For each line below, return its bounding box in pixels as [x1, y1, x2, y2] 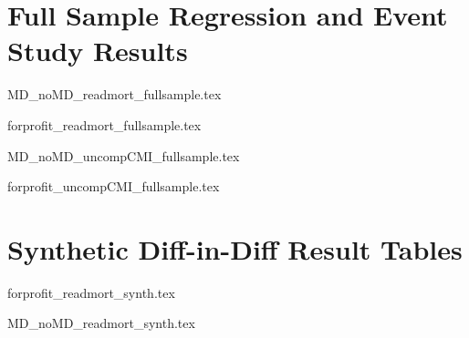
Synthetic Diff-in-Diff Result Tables [7, 230, 463, 267]
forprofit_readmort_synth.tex [7, 282, 175, 302]
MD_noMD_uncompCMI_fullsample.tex [7, 146, 240, 165]
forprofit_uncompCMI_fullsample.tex [7, 177, 220, 196]
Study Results [7, 32, 188, 69]
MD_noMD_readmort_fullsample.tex [7, 85, 222, 104]
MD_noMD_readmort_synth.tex [7, 313, 195, 333]
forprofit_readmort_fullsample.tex [7, 115, 202, 134]
